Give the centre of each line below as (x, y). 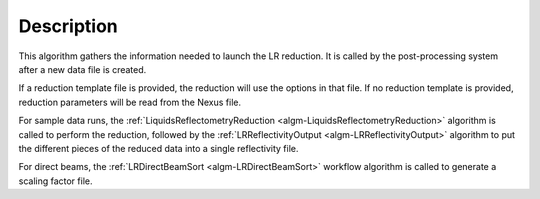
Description (68, 26)
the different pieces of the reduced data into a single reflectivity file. (158, 148)
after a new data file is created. (82, 69)
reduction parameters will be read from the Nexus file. (130, 102)
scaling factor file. (55, 181)
